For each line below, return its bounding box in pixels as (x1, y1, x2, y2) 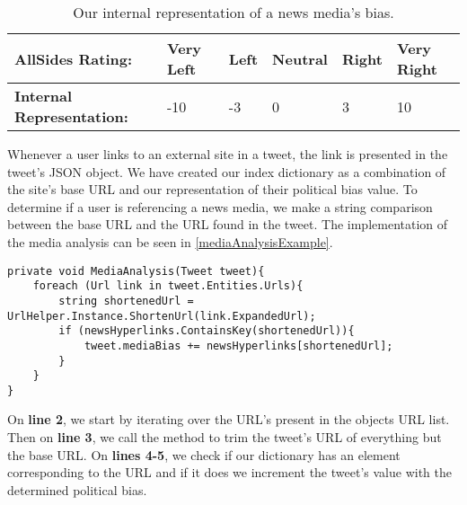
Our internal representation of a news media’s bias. (73, 2, 394, 22)
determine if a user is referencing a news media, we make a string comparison (7, 197, 433, 216)
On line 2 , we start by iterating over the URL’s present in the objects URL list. (7, 410, 450, 429)
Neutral (272, 48, 328, 69)
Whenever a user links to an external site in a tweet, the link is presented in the (7, 145, 448, 163)
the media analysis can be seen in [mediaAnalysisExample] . (7, 232, 333, 251)
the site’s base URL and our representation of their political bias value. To (7, 180, 418, 199)
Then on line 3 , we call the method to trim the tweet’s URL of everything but (7, 428, 442, 447)
